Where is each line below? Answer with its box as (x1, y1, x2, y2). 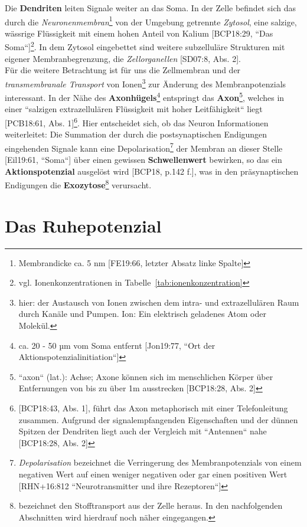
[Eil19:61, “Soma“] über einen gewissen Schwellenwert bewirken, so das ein (5, 153, 282, 166)
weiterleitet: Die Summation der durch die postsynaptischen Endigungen (5, 128, 267, 140)
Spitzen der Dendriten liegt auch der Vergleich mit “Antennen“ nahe (18, 425, 267, 437)
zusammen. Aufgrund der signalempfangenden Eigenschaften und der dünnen (18, 413, 298, 425)
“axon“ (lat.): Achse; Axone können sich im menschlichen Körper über (18, 370, 273, 382)
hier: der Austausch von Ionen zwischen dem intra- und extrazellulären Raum (18, 296, 299, 308)
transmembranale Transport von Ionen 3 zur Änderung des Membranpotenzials (5, 76, 286, 90)
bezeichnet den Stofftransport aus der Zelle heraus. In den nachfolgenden (18, 499, 283, 512)
